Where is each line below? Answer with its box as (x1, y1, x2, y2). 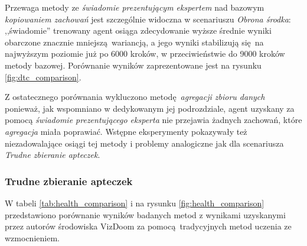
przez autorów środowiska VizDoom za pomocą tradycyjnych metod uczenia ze (5, 220, 292, 232)
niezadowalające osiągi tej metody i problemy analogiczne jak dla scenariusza (5, 137, 284, 149)
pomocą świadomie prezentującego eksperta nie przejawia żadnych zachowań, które (5, 114, 302, 126)
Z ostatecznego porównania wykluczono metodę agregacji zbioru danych (5, 90, 265, 103)
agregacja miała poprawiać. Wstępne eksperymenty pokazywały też (5, 125, 247, 137)
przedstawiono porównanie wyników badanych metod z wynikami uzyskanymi (5, 208, 286, 221)
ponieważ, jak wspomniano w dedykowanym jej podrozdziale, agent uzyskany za (5, 102, 295, 114)
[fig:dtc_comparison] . (5, 70, 81, 83)
